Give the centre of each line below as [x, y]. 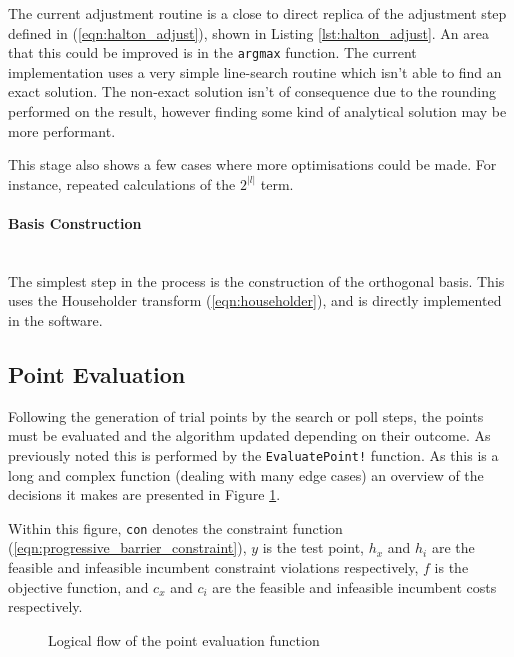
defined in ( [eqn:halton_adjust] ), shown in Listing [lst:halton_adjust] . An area [249, 32]
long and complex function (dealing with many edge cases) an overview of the [246, 474]
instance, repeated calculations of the [122, 183]
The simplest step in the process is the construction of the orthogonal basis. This [256, 280]
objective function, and [78, 586]
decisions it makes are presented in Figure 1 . [144, 494]
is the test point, [313, 547]
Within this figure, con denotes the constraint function [175, 527]
